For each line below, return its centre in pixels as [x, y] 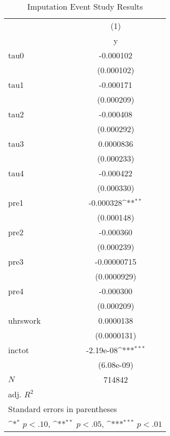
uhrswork [25, 320]
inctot [19, 350]
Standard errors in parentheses [63, 409]
